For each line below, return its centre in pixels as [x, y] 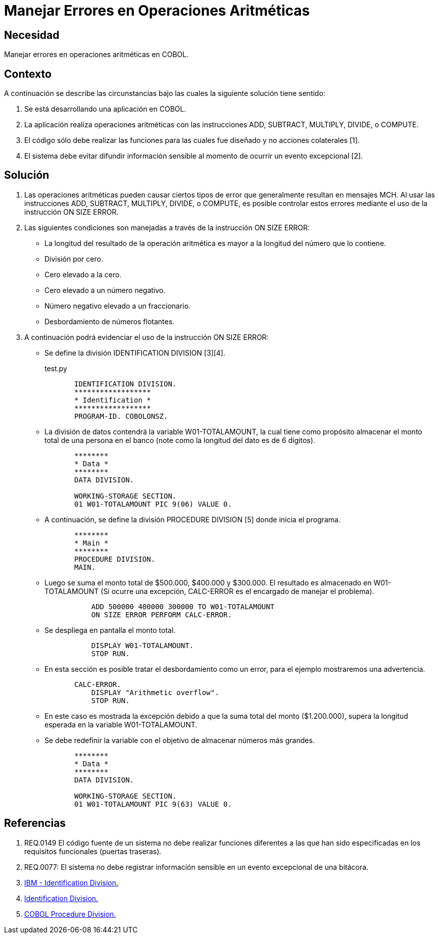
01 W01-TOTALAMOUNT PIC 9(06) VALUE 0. [153, 504]
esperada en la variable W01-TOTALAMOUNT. [121, 724]
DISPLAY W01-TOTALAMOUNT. [142, 645]
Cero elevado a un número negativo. [105, 290]
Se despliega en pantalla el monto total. [110, 630]
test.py [56, 368]
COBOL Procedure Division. [70, 914]
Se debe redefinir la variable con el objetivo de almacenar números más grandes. [180, 740]
